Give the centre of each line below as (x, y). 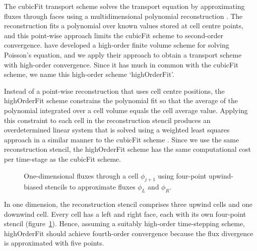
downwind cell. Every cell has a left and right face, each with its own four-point (125, 214)
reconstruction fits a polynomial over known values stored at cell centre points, (124, 26)
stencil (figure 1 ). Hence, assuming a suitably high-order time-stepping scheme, (125, 223)
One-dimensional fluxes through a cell (81, 175)
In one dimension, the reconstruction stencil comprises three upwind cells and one (128, 204)
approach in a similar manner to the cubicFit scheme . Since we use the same (122, 139)
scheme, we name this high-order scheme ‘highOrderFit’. (89, 74)
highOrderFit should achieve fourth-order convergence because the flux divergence (129, 233)
